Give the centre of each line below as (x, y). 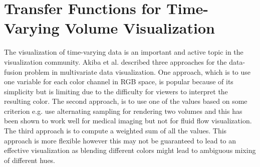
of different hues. (30, 160)
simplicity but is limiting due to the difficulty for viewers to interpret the (116, 91)
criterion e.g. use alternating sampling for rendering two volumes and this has (123, 111)
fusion (13, 71)
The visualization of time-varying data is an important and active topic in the (124, 52)
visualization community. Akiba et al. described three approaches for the (115, 61)
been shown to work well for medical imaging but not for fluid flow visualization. (128, 121)
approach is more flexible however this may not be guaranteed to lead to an (120, 140)
